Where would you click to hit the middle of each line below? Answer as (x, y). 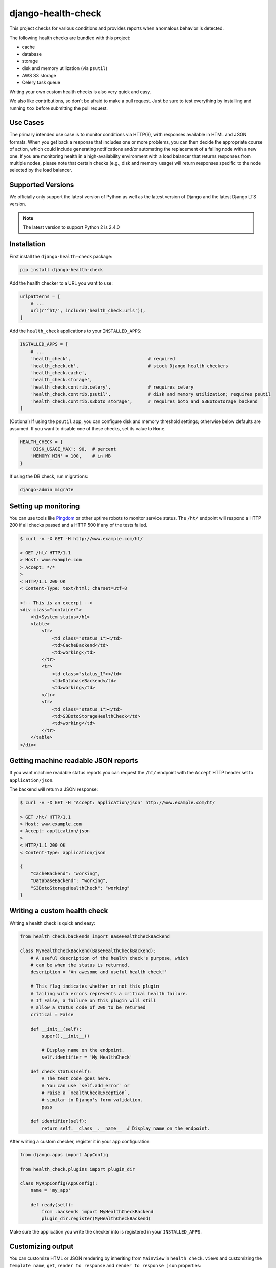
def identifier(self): (59, 1121)
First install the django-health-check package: (61, 257)
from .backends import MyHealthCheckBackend (97, 1212)
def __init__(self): (56, 1029)
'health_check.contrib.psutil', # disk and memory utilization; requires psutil (151, 394)
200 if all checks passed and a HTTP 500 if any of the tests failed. (78, 525)
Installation (27, 244)
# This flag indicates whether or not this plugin (95, 986)
